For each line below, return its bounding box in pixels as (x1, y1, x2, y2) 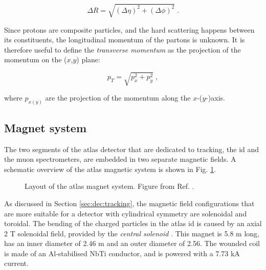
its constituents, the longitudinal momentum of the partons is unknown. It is (4, 34, 245, 45)
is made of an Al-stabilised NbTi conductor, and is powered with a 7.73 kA (4, 248, 240, 258)
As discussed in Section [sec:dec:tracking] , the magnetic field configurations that (4, 198, 255, 208)
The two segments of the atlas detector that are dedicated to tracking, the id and (4, 143, 259, 154)
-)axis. (206, 92, 225, 103)
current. (4, 258, 29, 268)
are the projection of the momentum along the (45, 92, 191, 103)
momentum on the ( (4, 54, 67, 65)
